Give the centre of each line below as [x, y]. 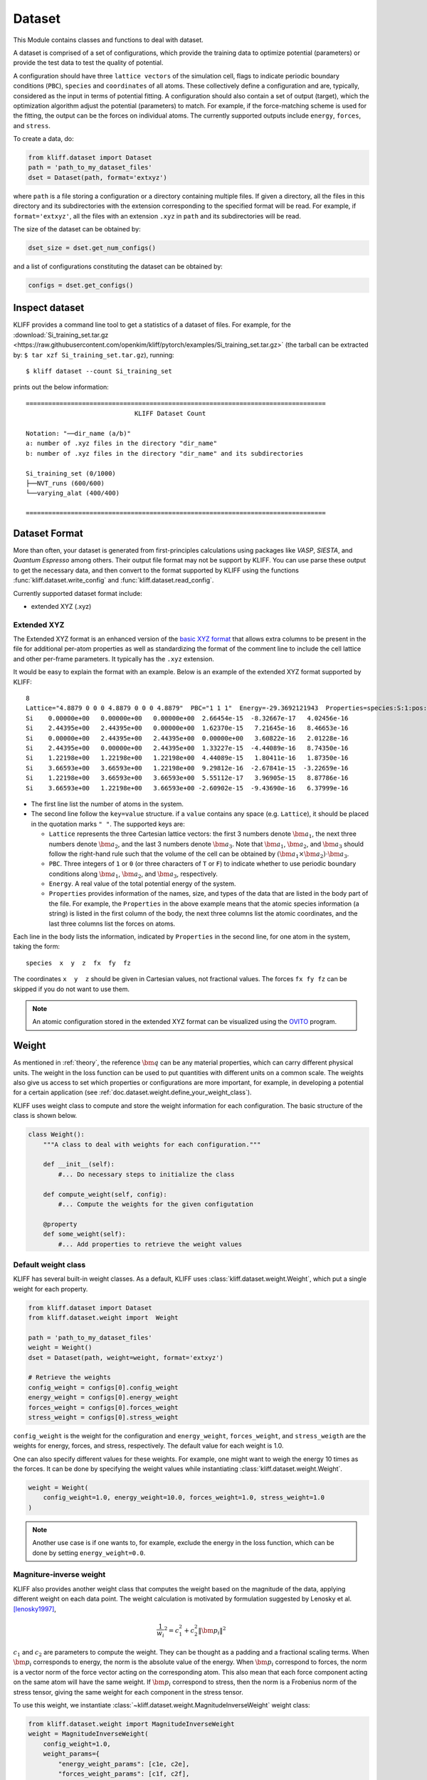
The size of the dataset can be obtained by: [77, 229]
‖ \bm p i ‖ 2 [212, 1630]
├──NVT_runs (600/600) [65, 483]
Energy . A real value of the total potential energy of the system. [142, 884]
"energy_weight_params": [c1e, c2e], [124, 1764]
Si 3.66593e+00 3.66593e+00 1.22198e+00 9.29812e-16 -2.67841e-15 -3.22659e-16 [187, 768]
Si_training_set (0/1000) [71, 473]
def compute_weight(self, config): [105, 1194]
